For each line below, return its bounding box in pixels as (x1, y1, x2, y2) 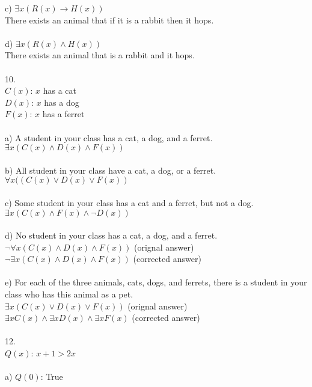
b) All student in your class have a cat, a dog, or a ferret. (5, 163, 216, 176)
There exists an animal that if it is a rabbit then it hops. (5, 13, 214, 26)
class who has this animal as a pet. (5, 288, 133, 300)
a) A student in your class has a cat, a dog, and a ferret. (5, 131, 213, 144)
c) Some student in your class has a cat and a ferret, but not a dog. (5, 196, 254, 209)
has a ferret (42, 108, 85, 120)
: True (40, 370, 63, 383)
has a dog (44, 96, 79, 108)
